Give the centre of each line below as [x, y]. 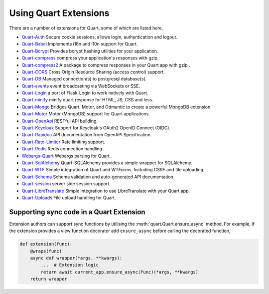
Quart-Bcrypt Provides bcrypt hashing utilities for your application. [90, 51]
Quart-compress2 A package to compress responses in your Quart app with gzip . [106, 65]
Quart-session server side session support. [66, 184]
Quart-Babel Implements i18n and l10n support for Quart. [80, 44]
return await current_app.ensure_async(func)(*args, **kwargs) [120, 272]
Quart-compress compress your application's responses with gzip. [90, 58]
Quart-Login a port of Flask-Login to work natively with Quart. [85, 93]
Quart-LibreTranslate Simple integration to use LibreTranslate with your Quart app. [106, 191]
